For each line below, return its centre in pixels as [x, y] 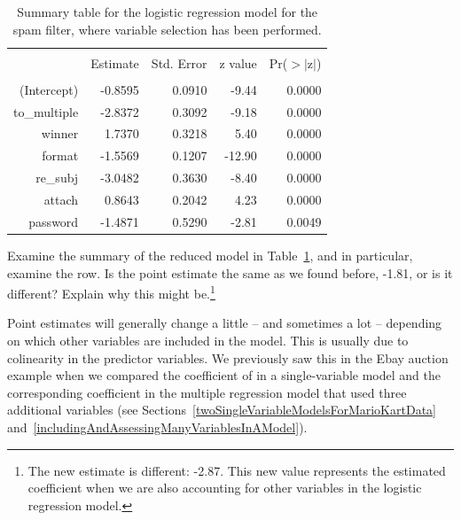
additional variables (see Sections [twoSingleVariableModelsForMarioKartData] [222, 410]
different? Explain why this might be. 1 [111, 292]
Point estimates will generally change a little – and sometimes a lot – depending [225, 323]
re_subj [57, 178]
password [54, 221]
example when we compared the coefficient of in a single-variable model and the [224, 375]
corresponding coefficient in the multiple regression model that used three [207, 392]
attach [61, 199]
